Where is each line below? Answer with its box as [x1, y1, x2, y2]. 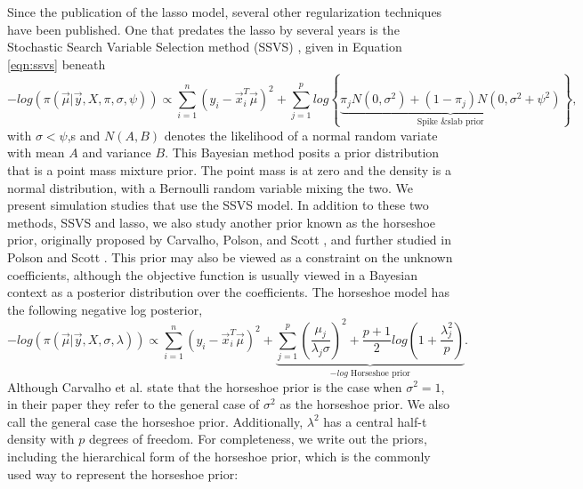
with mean [7, 143, 65, 162]
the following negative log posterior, [7, 300, 203, 318]
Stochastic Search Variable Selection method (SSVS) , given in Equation [7, 37, 402, 56]
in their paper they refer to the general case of [7, 395, 260, 413]
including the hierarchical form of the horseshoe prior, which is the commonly [7, 446, 431, 465]
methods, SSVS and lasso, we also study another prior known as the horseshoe [7, 212, 436, 231]
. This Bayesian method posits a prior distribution [165, 143, 440, 162]
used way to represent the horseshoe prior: [7, 464, 239, 483]
